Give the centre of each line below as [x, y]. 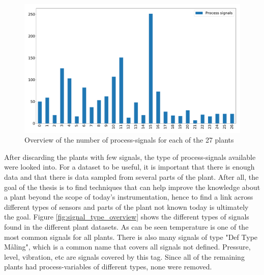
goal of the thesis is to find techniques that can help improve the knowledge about [132, 187]
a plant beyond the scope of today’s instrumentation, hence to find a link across [129, 197]
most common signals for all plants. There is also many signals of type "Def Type [131, 237]
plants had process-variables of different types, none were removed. [108, 267]
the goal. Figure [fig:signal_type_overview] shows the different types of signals [127, 217]
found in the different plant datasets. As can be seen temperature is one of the [126, 226]
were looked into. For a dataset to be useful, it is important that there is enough [129, 167]
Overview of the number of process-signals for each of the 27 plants [129, 140]
